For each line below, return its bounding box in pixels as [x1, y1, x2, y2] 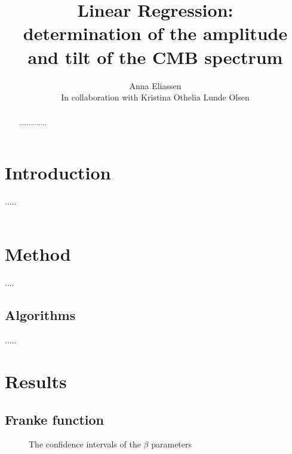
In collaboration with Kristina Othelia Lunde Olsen [61, 91, 250, 103]
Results [5, 368, 67, 393]
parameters [151, 438, 192, 450]
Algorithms [5, 306, 76, 324]
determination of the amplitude [23, 21, 288, 45]
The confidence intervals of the [29, 438, 141, 450]
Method [5, 242, 71, 266]
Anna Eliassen [129, 79, 182, 92]
